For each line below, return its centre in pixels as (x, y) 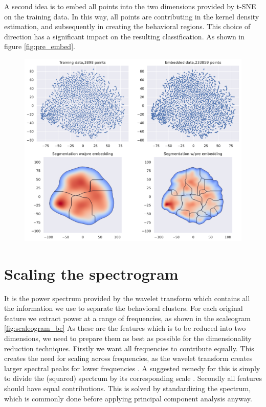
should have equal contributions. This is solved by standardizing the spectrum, (128, 388)
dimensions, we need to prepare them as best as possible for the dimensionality (128, 338)
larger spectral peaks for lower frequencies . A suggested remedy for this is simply (132, 368)
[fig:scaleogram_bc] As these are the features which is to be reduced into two (125, 328)
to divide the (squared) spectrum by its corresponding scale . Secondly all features (133, 378)
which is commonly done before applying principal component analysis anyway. (128, 398)
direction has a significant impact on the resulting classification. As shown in (125, 36)
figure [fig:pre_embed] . (40, 46)
